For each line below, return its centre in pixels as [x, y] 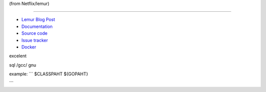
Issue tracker [35, 40]
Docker [29, 47]
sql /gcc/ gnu [23, 65]
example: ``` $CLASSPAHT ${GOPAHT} [49, 74]
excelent [18, 56]
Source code [34, 33]
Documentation [37, 26]
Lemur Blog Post [38, 20]
